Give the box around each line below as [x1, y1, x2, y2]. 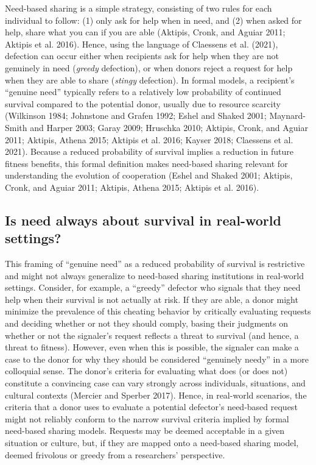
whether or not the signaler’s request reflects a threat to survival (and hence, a [5, 328, 299, 341]
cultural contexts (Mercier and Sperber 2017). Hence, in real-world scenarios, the [5, 388, 307, 401]
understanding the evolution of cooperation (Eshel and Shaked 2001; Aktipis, [5, 169, 293, 182]
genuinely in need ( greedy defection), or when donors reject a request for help [5, 61, 293, 74]
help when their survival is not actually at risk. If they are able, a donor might [5, 293, 298, 305]
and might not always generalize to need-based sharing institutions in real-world [5, 269, 304, 282]
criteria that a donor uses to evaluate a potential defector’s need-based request [5, 400, 298, 413]
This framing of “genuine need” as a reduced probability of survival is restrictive [5, 257, 305, 270]
